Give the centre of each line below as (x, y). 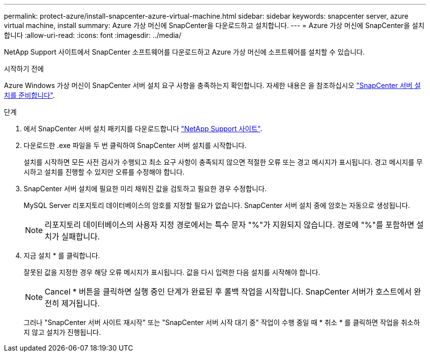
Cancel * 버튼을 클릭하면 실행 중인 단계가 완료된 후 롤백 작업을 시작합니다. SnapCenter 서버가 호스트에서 (228, 292)
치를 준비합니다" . (29, 95)
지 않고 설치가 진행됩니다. (62, 332)
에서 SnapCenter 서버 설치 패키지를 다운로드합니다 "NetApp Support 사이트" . (143, 129)
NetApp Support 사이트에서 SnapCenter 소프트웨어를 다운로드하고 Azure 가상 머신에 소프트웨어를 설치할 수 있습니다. (185, 52)
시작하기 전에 (24, 69)
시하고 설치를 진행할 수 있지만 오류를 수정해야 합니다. (104, 172)
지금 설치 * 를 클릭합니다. (62, 255)
